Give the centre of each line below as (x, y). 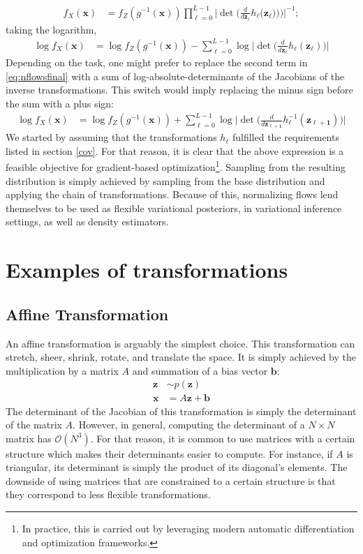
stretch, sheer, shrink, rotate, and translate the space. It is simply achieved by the (181, 357)
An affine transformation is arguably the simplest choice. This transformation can (180, 343)
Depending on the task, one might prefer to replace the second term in (157, 62)
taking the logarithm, (51, 29)
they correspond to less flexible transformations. (108, 494)
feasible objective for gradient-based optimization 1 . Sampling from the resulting (176, 166)
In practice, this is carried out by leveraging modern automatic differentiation (188, 529)
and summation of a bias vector (200, 370)
